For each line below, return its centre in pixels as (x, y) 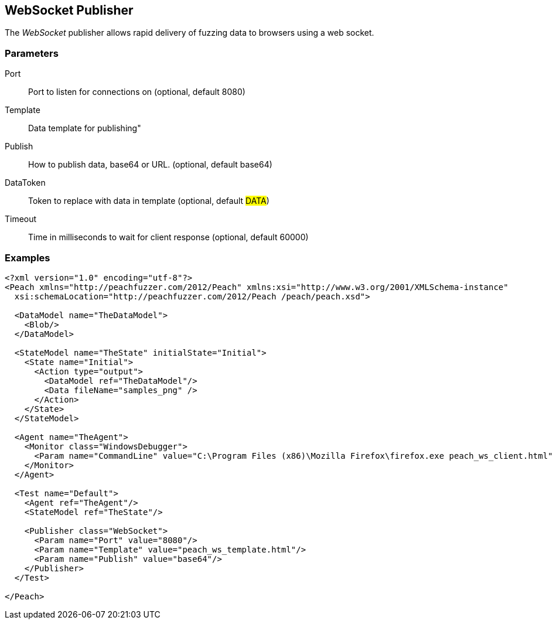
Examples (28, 258)
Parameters (32, 53)
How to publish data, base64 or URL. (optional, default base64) (150, 165)
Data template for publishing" (85, 128)
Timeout (21, 219)
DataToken (25, 183)
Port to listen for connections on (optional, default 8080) (137, 92)
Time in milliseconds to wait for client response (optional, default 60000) (168, 237)
